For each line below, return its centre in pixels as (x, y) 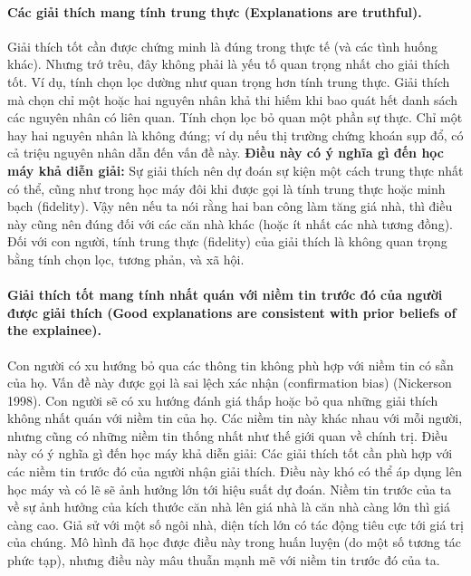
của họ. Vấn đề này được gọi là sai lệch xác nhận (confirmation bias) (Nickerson (230, 383)
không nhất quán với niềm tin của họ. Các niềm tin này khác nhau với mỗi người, (235, 418)
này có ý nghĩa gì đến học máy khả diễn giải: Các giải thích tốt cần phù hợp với (230, 453)
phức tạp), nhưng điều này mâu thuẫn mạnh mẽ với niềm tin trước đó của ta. (224, 560)
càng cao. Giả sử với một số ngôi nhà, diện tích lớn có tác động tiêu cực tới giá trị (235, 524)
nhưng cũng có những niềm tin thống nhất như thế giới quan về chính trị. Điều (228, 435)
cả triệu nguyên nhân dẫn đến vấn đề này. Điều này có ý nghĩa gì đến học (226, 153)
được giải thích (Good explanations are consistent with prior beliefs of (232, 312)
